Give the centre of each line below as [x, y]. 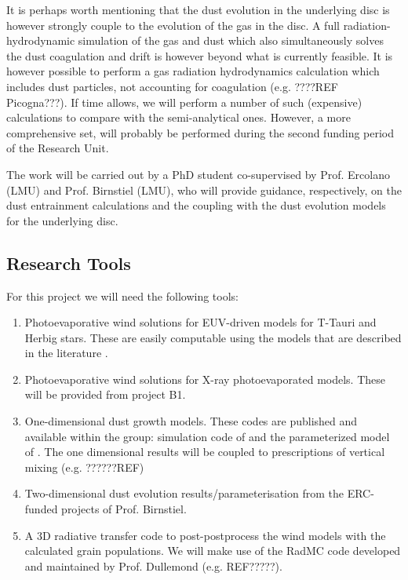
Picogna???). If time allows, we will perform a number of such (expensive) [184, 102]
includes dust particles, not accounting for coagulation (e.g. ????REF [172, 86]
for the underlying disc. [62, 220]
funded [41, 509]
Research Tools [69, 263]
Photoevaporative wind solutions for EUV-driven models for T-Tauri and [200, 322]
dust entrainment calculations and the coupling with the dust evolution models [196, 205]
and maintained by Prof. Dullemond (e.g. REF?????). [153, 565]
